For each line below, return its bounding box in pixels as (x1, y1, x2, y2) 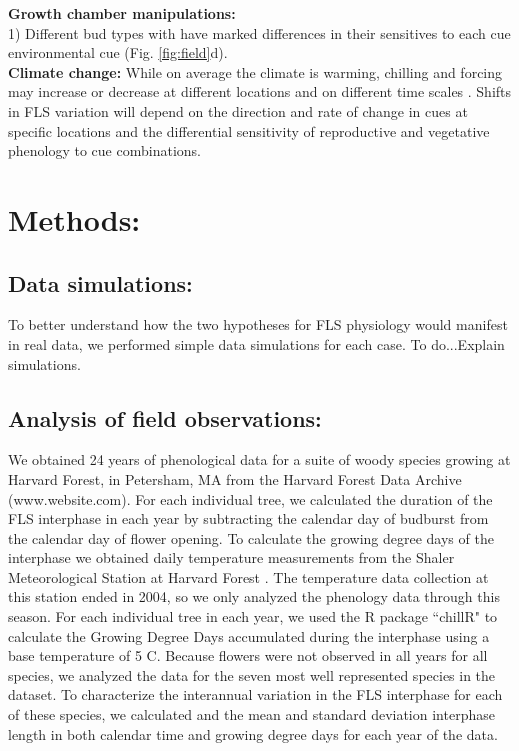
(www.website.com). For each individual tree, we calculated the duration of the (8, 488, 493, 509)
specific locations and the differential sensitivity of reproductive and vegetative (8, 120, 490, 141)
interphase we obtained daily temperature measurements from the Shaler (8, 547, 455, 568)
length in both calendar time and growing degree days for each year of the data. (8, 723, 498, 744)
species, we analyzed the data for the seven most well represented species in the (8, 664, 496, 685)
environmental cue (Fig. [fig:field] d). (8, 42, 228, 63)
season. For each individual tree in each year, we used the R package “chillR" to (8, 606, 498, 627)
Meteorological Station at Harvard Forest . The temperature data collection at (8, 566, 489, 587)
